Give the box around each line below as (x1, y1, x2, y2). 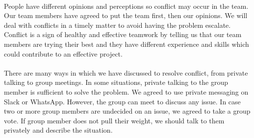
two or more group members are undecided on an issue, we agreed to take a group (4, 106, 251, 116)
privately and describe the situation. (4, 125, 113, 135)
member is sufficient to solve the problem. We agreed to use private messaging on (4, 86, 249, 97)
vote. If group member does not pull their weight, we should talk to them (4, 115, 225, 125)
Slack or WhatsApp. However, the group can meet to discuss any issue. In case (4, 96, 241, 106)
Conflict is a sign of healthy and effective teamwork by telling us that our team (4, 29, 242, 39)
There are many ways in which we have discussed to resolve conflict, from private (4, 67, 248, 78)
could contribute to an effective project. (4, 48, 123, 59)
